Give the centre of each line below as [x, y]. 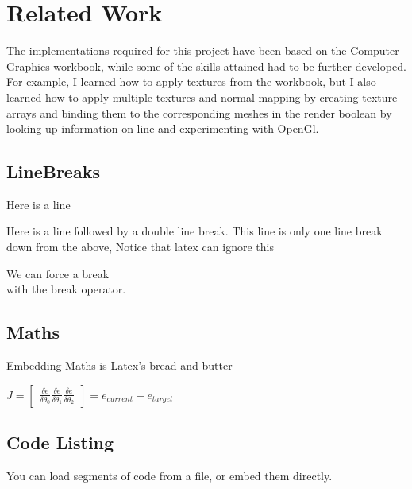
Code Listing [60, 442]
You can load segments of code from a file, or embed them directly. [169, 475]
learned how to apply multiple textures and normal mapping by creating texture [202, 97]
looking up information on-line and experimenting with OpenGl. [163, 128]
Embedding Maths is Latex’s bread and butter [119, 365]
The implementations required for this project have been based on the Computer [203, 50]
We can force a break [58, 273]
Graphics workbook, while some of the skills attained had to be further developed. [206, 66]
